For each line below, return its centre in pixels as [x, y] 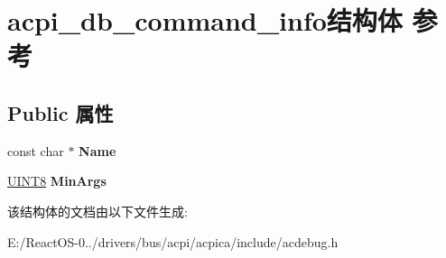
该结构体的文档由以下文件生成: [98, 211]
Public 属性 [60, 112]
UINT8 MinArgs [57, 181]
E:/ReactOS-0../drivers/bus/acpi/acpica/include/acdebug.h [173, 241]
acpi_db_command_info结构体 [205, 20]
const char [36, 150]
